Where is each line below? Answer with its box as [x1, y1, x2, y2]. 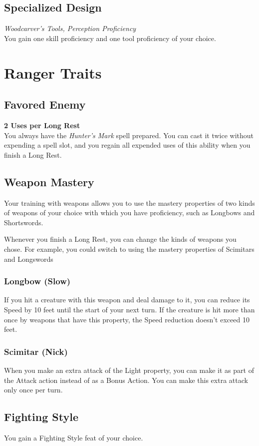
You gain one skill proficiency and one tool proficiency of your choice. [4, 33, 216, 43]
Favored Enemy [4, 97, 86, 112]
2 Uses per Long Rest [4, 120, 80, 130]
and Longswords [4, 253, 53, 264]
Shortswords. [4, 217, 43, 227]
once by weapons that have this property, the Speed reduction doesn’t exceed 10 [4, 314, 250, 324]
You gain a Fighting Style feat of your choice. [4, 432, 143, 442]
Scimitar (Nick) [4, 345, 68, 357]
